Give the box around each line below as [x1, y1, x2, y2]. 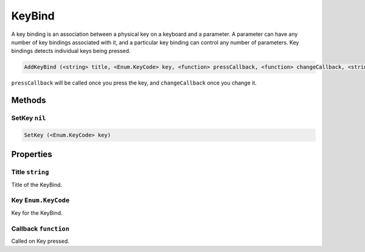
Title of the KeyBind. [11, 181, 63, 188]
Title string [11, 168, 49, 177]
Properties [11, 149, 52, 159]
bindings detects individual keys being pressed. [11, 47, 131, 55]
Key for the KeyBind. [11, 209, 63, 216]
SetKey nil [11, 114, 46, 122]
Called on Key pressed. [11, 237, 70, 245]
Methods [11, 95, 46, 106]
